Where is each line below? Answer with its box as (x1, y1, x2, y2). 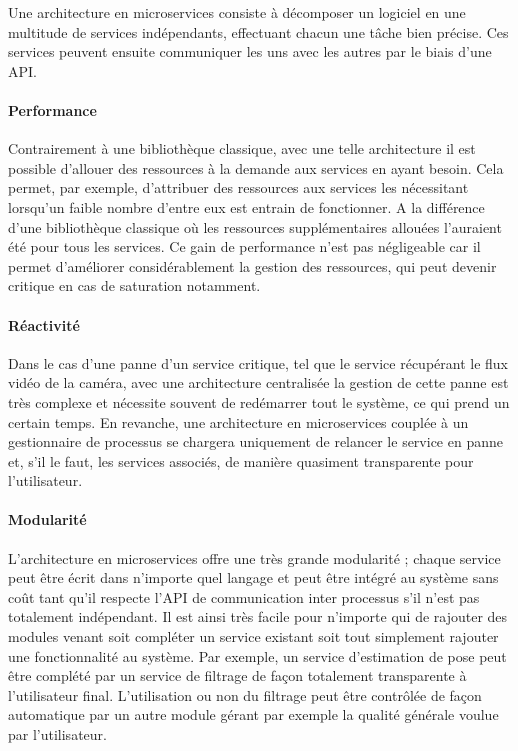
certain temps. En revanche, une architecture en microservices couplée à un (8, 411, 469, 432)
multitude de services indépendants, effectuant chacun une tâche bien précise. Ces (8, 21, 509, 42)
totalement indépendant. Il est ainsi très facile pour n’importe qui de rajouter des (8, 606, 508, 627)
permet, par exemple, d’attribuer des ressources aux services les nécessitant (8, 177, 469, 198)
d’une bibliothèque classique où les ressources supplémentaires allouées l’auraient (8, 216, 502, 237)
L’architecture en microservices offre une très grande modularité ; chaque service (8, 547, 501, 568)
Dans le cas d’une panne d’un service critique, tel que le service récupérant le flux (8, 352, 509, 373)
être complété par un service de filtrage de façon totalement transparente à (8, 665, 467, 686)
